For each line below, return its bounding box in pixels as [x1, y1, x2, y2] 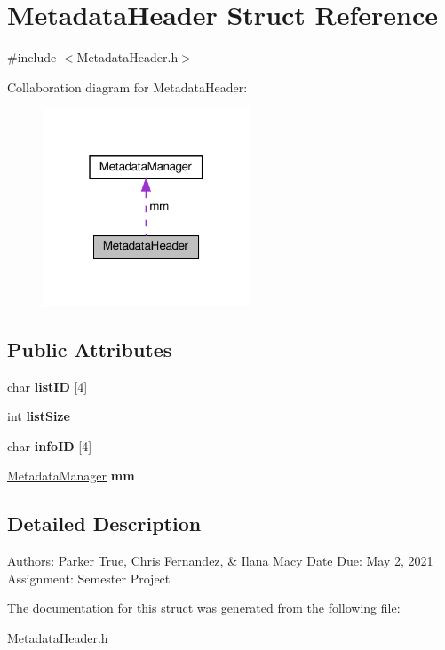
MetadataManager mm [7, 466, 135, 485]
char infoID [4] [7, 436, 92, 455]
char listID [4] [7, 377, 88, 395]
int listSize [7, 407, 70, 425]
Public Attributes [7, 335, 172, 362]
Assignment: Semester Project [7, 568, 171, 587]
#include [7, 48, 57, 67]
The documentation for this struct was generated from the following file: [7, 598, 401, 617]
